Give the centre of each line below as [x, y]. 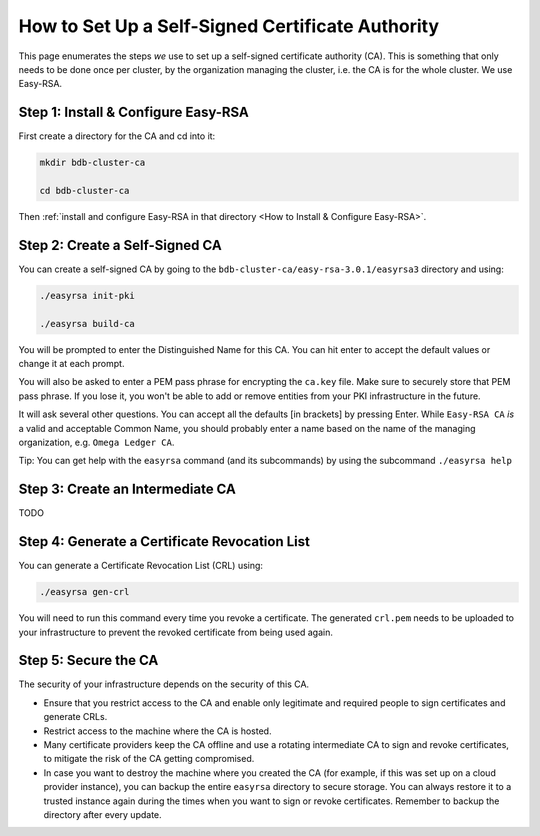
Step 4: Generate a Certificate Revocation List [164, 541]
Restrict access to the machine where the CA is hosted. [157, 731]
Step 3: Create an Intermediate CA [127, 489]
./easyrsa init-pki [87, 295]
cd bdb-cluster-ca [84, 190]
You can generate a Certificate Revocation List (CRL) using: [141, 566]
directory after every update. [102, 814]
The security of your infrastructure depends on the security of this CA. [164, 684]
